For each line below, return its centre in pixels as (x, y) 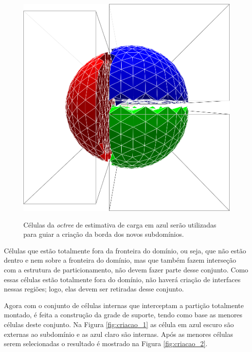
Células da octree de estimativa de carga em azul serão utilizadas (120, 224)
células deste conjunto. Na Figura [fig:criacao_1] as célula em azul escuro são (119, 324)
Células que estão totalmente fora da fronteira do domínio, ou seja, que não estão (125, 250)
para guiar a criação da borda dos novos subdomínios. (104, 234)
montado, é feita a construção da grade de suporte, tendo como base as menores (123, 315)
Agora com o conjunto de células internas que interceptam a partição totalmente (124, 305)
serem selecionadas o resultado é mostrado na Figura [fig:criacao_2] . (106, 343)
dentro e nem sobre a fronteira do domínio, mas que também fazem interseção (120, 260)
